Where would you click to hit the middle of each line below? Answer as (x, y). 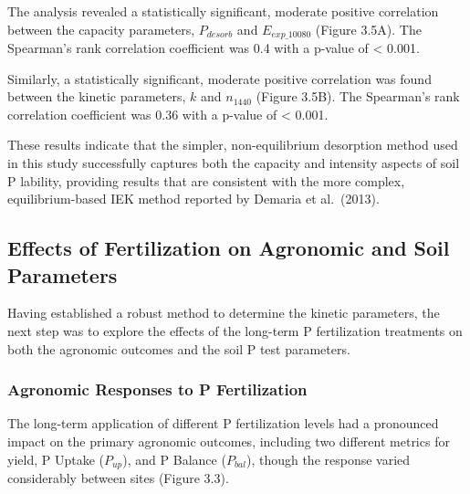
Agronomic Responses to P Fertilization (157, 389)
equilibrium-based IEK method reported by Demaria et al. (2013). (193, 199)
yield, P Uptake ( (56, 459)
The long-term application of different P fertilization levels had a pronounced (223, 423)
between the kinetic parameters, (97, 96)
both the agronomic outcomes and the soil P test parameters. (179, 348)
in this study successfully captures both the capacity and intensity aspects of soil (234, 163)
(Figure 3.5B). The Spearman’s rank (358, 96)
